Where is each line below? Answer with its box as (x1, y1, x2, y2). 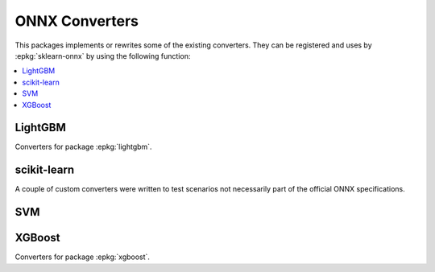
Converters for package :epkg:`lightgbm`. (14, 142, 152, 152)
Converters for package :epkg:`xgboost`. (14, 252, 151, 262)
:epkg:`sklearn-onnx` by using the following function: (14, 51, 191, 60)
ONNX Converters (14, 12, 139, 30)
